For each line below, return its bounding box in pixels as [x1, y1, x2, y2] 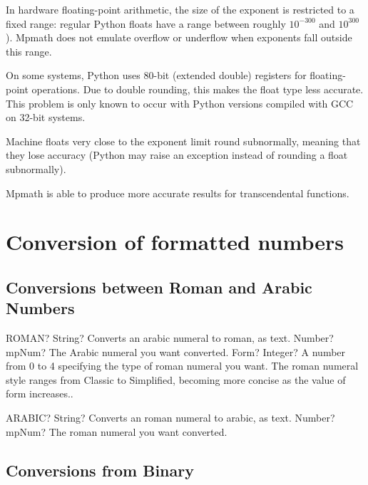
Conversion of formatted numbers [6, 227, 344, 256]
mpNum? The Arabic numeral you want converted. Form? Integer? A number [6, 344, 346, 359]
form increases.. [6, 386, 73, 401]
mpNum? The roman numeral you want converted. [6, 424, 228, 439]
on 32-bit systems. [6, 110, 86, 125]
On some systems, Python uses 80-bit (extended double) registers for [6, 68, 307, 83]
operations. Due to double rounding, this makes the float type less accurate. [31, 81, 364, 96]
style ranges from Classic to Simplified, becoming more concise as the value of [6, 372, 346, 387]
